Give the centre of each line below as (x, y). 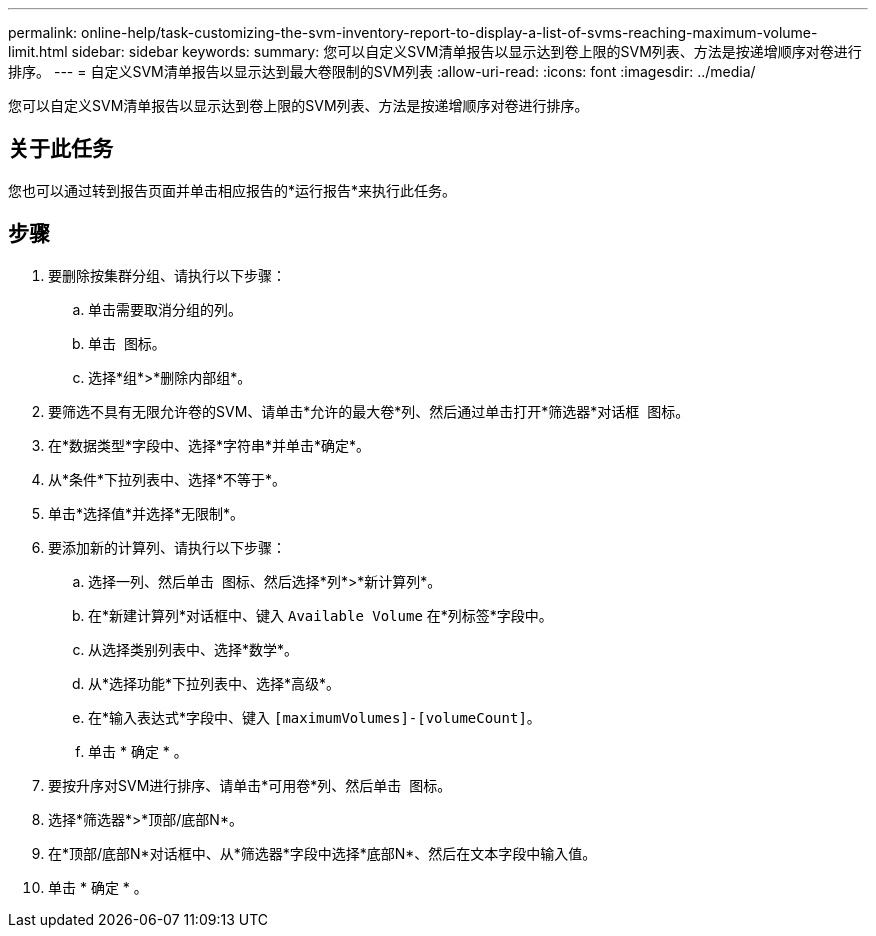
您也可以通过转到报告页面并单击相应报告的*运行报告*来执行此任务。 (232, 190)
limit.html (38, 51)
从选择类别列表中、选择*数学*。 (193, 649)
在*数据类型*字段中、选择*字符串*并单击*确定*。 (209, 445)
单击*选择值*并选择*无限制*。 (146, 513)
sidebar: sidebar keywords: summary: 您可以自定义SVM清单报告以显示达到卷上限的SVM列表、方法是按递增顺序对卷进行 (466, 51)
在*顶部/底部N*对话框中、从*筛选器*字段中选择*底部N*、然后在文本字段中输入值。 (322, 853)
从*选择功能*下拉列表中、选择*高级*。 (214, 683)
